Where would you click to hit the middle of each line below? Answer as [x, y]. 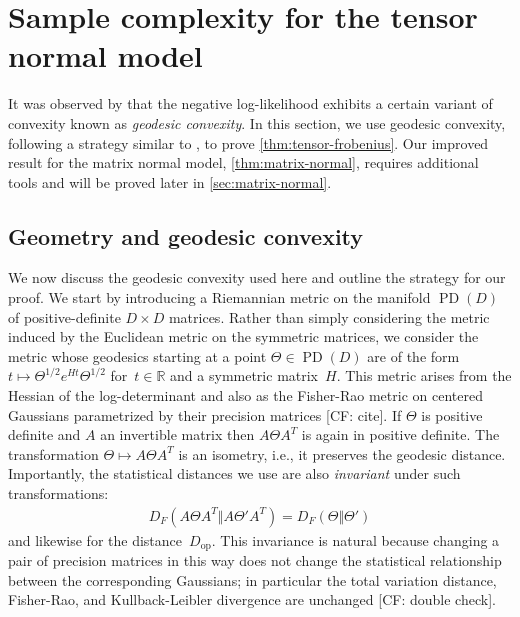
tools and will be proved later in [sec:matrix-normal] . [170, 181]
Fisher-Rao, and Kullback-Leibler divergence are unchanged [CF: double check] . [252, 599]
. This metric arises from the [424, 375]
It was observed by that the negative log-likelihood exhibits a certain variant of [250, 103]
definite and [44, 434]
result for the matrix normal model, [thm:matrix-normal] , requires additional [243, 162]
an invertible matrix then [177, 434]
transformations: [58, 493]
